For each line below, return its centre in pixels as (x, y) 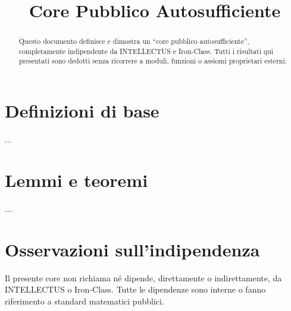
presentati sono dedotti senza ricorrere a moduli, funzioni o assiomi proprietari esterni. (153, 61)
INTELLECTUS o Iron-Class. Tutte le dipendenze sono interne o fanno (135, 289)
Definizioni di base (82, 111)
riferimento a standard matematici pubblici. (85, 301)
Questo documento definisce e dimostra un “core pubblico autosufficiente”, (134, 41)
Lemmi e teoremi (76, 180)
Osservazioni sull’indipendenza (132, 249)
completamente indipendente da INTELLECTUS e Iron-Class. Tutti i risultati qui (146, 51)
